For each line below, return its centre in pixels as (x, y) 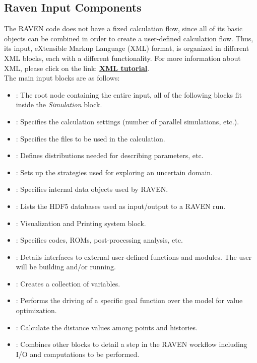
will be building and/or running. (66, 267)
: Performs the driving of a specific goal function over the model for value (129, 300)
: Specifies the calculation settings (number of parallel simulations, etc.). (127, 121)
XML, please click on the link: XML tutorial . (77, 68)
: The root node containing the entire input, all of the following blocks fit (129, 94)
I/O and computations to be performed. (78, 354)
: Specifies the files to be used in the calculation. (90, 138)
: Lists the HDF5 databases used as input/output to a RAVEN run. (121, 206)
